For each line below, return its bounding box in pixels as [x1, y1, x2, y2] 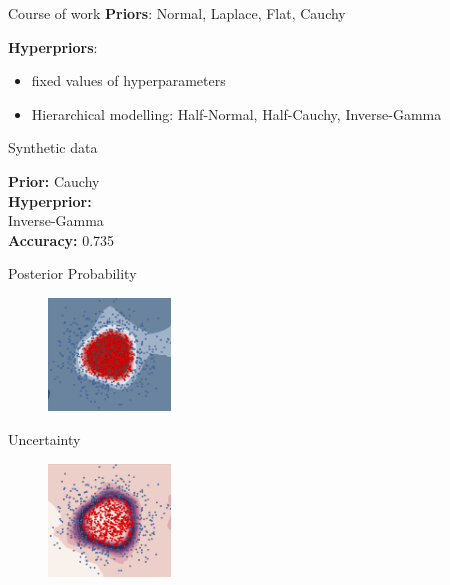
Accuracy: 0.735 [8, 229, 115, 250]
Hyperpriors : [8, 36, 98, 57]
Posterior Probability [8, 263, 137, 284]
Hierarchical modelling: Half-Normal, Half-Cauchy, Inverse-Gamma [31, 103, 442, 124]
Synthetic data [8, 137, 98, 158]
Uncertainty [8, 428, 81, 449]
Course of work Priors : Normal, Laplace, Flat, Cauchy [8, 3, 346, 23]
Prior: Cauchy [8, 170, 100, 191]
